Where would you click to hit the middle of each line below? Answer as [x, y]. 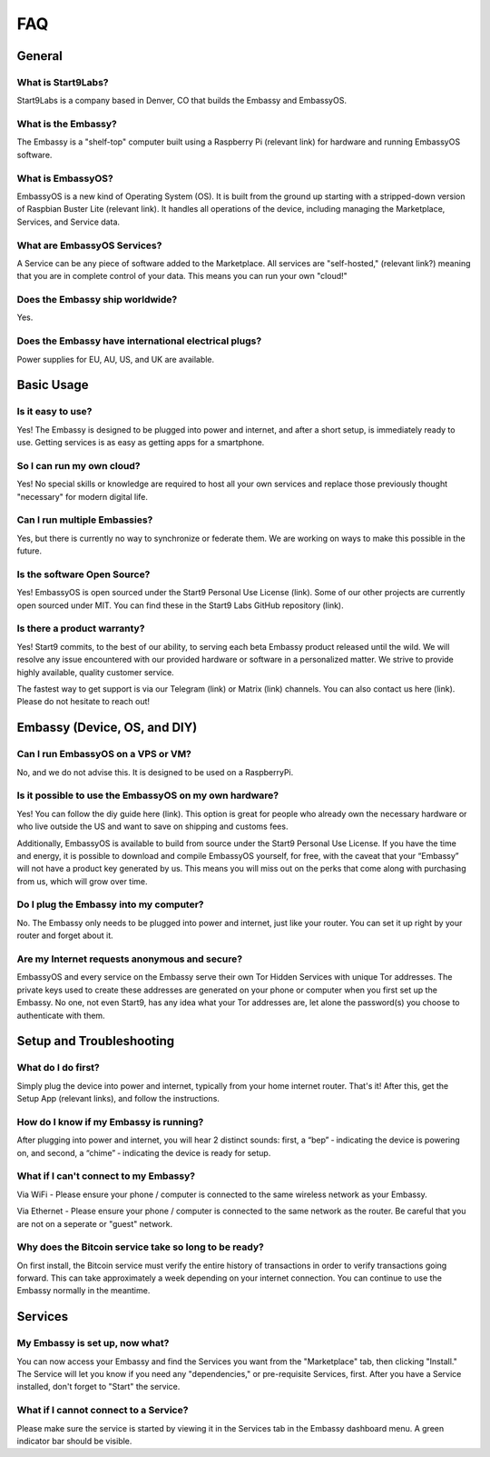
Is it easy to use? [54, 412]
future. [29, 551]
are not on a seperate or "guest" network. [94, 1223]
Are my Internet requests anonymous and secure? [130, 959]
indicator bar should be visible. [74, 1441]
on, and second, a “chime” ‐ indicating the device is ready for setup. [144, 1153]
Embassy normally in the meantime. [83, 1291]
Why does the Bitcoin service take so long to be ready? [141, 1247]
